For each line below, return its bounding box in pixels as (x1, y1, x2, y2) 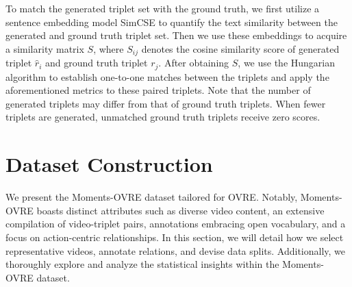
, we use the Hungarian (238, 55, 335, 70)
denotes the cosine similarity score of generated (141, 41, 340, 55)
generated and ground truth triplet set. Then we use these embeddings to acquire (5, 28, 347, 42)
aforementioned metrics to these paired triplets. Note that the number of (5, 83, 311, 97)
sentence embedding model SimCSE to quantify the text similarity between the (5, 14, 338, 29)
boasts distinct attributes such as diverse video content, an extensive (36, 203, 325, 217)
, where (93, 41, 124, 55)
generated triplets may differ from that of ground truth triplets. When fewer (5, 96, 326, 110)
